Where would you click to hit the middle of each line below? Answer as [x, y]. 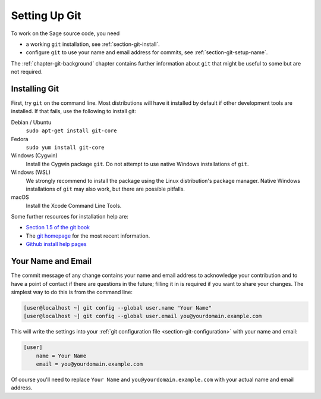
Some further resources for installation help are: [70, 217]
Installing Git [35, 88]
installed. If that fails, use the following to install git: [74, 111]
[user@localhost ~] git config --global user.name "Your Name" [118, 308]
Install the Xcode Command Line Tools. [74, 205]
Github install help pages [56, 244]
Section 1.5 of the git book [58, 227]
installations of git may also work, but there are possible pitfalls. [106, 189]
